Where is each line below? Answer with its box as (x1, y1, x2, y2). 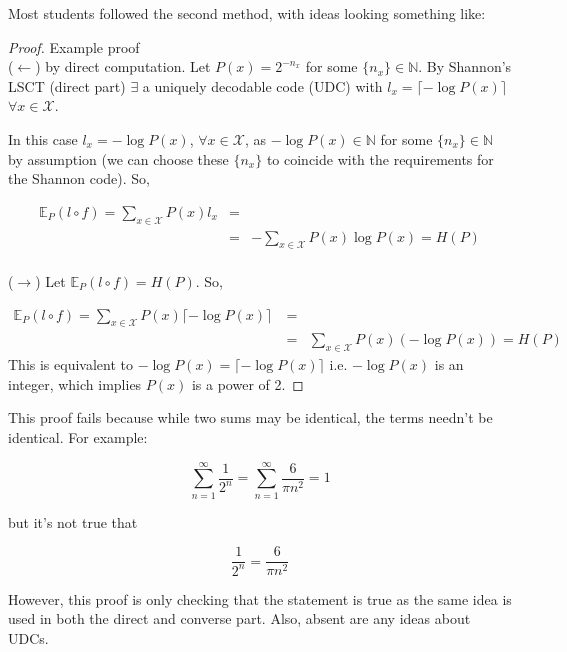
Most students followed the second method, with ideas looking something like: (8, 3, 486, 23)
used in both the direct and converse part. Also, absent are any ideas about (8, 608, 471, 629)
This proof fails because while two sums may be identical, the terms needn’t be (8, 407, 493, 428)
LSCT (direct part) (8, 75, 126, 96)
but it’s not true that (8, 511, 138, 532)
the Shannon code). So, (8, 168, 150, 189)
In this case (8, 128, 78, 149)
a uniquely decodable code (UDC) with (142, 75, 383, 96)
